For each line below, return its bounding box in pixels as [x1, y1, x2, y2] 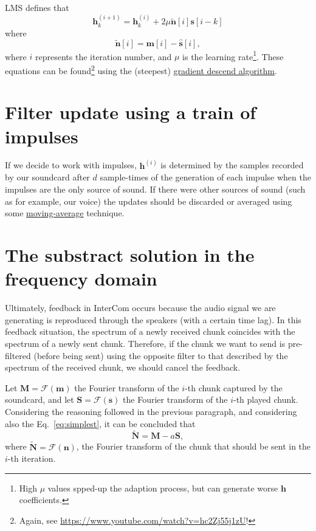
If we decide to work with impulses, [5, 159, 137, 171]
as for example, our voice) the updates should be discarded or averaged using [5, 194, 292, 207]
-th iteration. [7, 452, 56, 465]
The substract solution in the [5, 242, 255, 267]
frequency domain [5, 266, 157, 291]
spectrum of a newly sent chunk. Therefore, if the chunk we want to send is [5, 337, 286, 349]
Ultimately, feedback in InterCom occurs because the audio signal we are [5, 301, 276, 314]
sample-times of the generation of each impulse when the [100, 171, 311, 183]
